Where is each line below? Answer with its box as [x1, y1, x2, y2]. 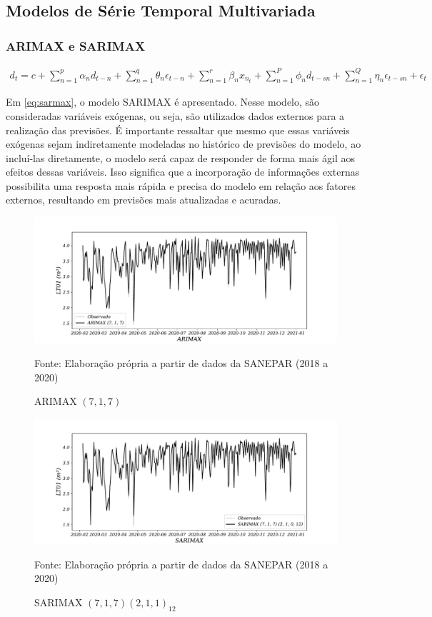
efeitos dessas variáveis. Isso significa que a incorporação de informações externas [6, 164, 360, 179]
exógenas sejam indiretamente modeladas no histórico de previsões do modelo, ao [6, 136, 361, 151]
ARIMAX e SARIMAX [6, 36, 146, 54]
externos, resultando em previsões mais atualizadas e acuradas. [6, 192, 281, 207]
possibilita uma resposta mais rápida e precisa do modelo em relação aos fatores [6, 178, 356, 193]
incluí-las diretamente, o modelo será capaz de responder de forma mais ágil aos [6, 150, 355, 165]
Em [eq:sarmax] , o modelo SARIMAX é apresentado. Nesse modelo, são [6, 94, 320, 109]
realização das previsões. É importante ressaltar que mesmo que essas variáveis [6, 122, 350, 137]
